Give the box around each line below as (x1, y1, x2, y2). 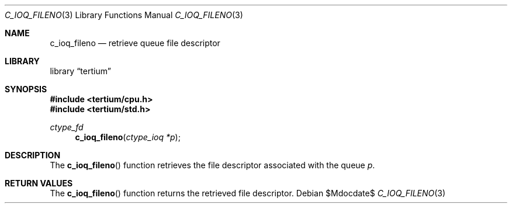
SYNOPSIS (5, 84, 47, 94)
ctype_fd (50, 122, 84, 132)
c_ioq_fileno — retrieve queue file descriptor (50, 38, 220, 48)
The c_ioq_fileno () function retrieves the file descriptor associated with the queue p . (50, 160, 375, 170)
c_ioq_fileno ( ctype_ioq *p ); (75, 132, 181, 142)
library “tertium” (50, 66, 111, 76)
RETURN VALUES (5, 178, 73, 188)
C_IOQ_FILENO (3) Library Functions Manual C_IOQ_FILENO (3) (5, 10, 243, 20)
